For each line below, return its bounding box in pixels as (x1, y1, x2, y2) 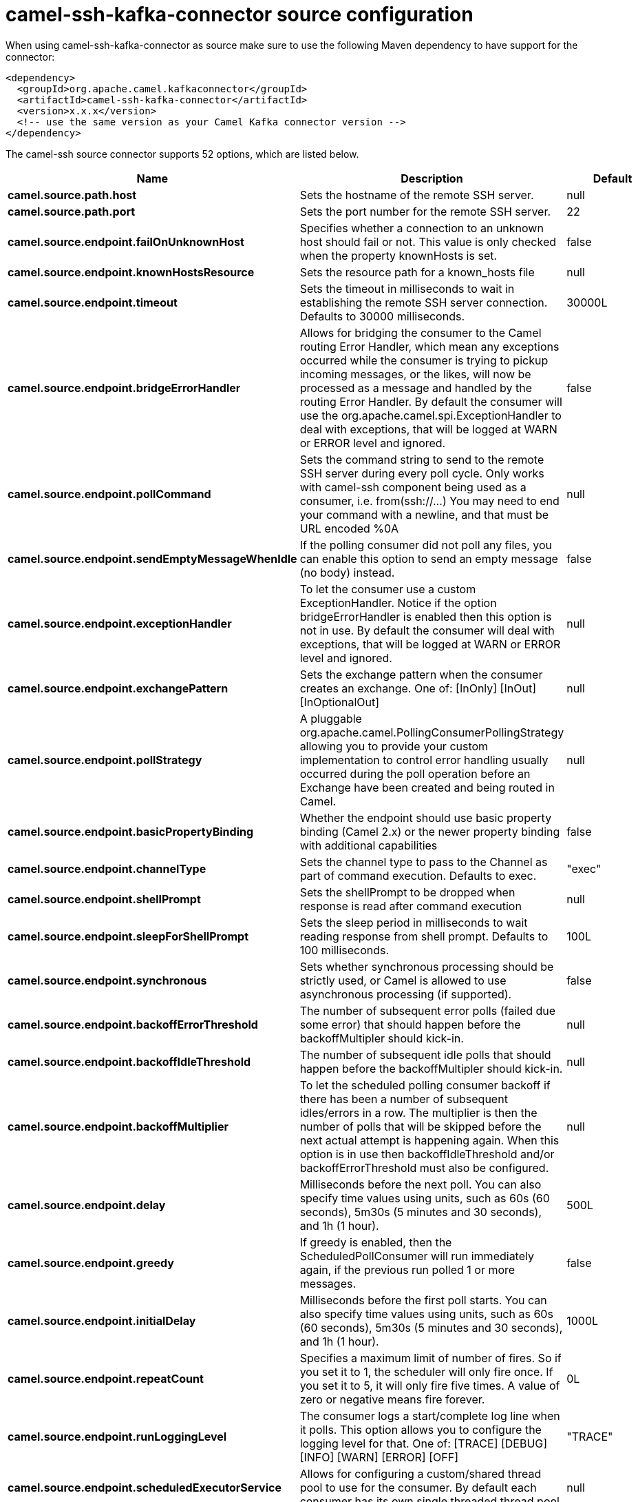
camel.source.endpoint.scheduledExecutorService (8, 1480, 281, 1494)
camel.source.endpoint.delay (8, 1197, 166, 1212)
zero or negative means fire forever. (299, 1392, 485, 1406)
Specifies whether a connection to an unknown (299, 220, 544, 235)
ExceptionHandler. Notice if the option (299, 595, 497, 610)
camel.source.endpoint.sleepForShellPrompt (8, 929, 248, 943)
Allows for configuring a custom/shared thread (299, 1466, 542, 1481)
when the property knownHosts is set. (299, 248, 498, 263)
